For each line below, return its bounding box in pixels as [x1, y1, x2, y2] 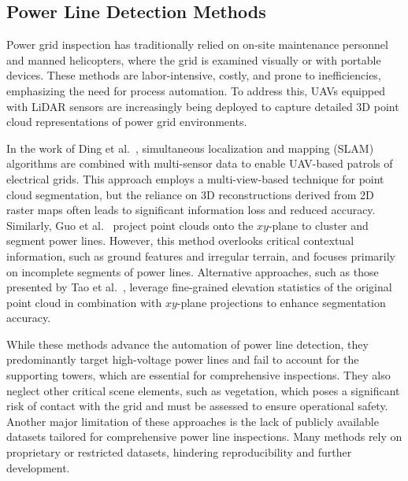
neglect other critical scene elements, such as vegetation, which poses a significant [6, 382, 400, 398]
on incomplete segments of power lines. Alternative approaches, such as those [6, 263, 379, 279]
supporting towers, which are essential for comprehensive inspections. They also [6, 367, 391, 383]
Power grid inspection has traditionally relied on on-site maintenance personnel [6, 36, 388, 53]
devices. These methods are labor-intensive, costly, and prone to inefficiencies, [6, 67, 381, 83]
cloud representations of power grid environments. [6, 113, 247, 130]
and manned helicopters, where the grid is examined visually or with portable [6, 51, 381, 68]
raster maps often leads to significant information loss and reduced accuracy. [6, 202, 376, 218]
